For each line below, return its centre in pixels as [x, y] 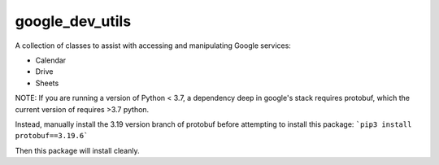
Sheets [47, 83]
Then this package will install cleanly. [77, 150]
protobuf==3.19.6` [52, 136]
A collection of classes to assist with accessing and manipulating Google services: [153, 46]
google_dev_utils [73, 21]
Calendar [51, 60]
